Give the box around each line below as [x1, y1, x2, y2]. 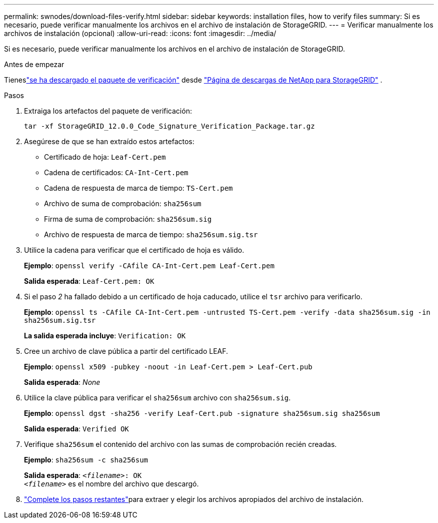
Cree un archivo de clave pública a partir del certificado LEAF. [24, 347, 228, 355]
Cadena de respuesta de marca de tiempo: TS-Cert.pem [44, 184, 233, 192]
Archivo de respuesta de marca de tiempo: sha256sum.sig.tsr [44, 230, 258, 239]
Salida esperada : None [24, 378, 100, 386]
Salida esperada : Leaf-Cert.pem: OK [24, 277, 154, 285]
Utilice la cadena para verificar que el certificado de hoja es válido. [24, 246, 244, 254]
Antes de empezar [4, 60, 64, 69]
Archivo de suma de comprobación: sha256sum [44, 199, 201, 208]
